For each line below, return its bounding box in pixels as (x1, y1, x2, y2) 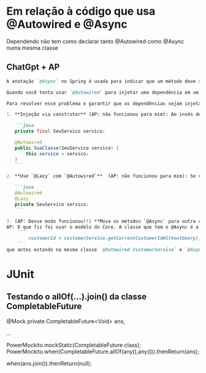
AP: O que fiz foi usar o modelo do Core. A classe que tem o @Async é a (6, 224, 199, 230)
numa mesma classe (6, 44, 58, 52)
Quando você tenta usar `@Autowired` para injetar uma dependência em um (6, 89, 199, 96)
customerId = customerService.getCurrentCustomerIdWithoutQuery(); (28, 235, 204, 242)
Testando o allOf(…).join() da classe (6, 291, 147, 302)
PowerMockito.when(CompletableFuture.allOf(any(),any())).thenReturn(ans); (6, 348, 199, 355)
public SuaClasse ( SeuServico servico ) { (14, 145, 120, 151)
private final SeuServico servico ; (14, 128, 105, 134)
